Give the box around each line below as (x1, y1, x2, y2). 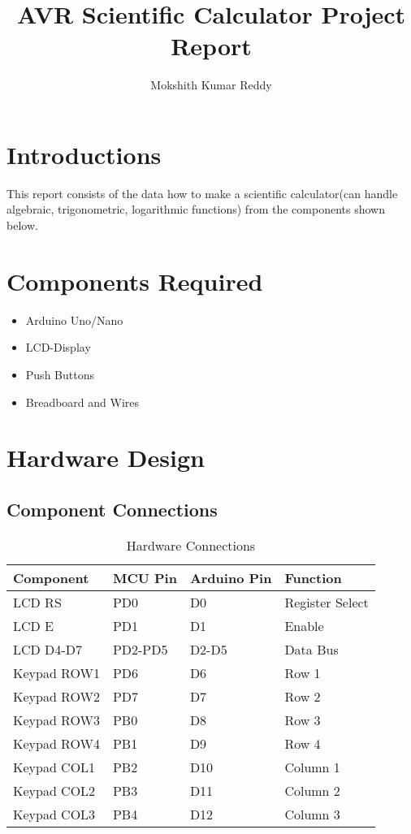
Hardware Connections (126, 535, 256, 555)
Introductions (6, 137, 162, 171)
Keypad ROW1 (13, 663, 100, 682)
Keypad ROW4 (13, 733, 100, 753)
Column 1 (284, 757, 340, 776)
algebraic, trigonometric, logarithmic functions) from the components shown (6, 201, 385, 218)
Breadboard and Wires (25, 393, 140, 410)
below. (6, 217, 38, 234)
